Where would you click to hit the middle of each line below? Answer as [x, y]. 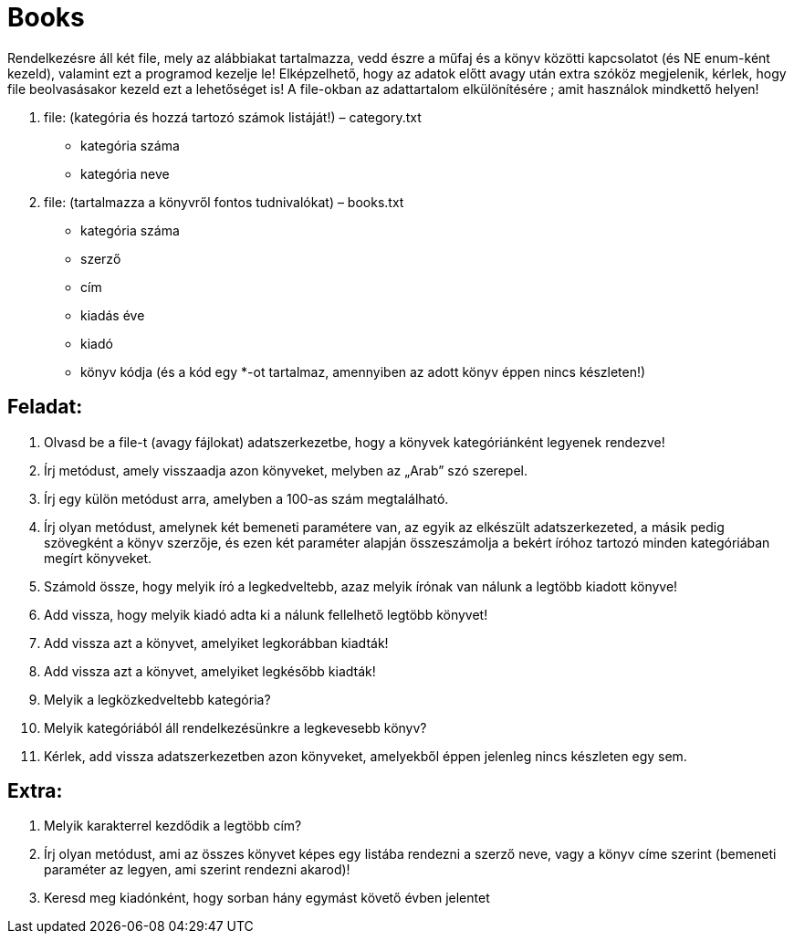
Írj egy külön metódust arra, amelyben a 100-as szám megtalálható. [246, 498]
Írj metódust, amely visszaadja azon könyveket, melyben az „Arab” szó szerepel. [286, 470]
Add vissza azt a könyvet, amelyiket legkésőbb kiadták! [210, 671]
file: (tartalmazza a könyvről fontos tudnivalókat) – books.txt [224, 202]
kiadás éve [113, 315]
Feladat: [45, 407]
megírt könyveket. [98, 558]
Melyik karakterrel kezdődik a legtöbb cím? [173, 826]
